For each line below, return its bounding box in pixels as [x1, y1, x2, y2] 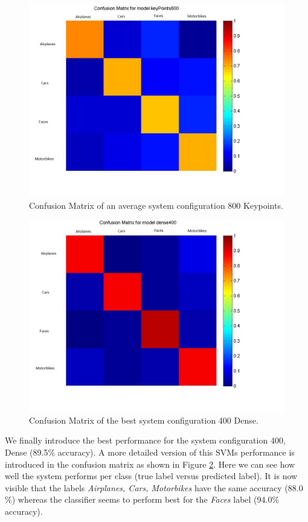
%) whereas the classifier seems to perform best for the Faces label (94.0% [5, 493, 280, 506]
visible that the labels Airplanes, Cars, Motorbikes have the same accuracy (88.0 [5, 481, 303, 494]
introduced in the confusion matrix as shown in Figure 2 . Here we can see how [5, 457, 295, 470]
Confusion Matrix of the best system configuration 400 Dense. [29, 413, 258, 426]
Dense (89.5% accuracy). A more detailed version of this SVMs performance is [5, 445, 295, 458]
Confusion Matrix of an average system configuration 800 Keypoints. [29, 199, 283, 211]
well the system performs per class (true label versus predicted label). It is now [5, 469, 298, 482]
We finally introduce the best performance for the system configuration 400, [5, 434, 286, 447]
